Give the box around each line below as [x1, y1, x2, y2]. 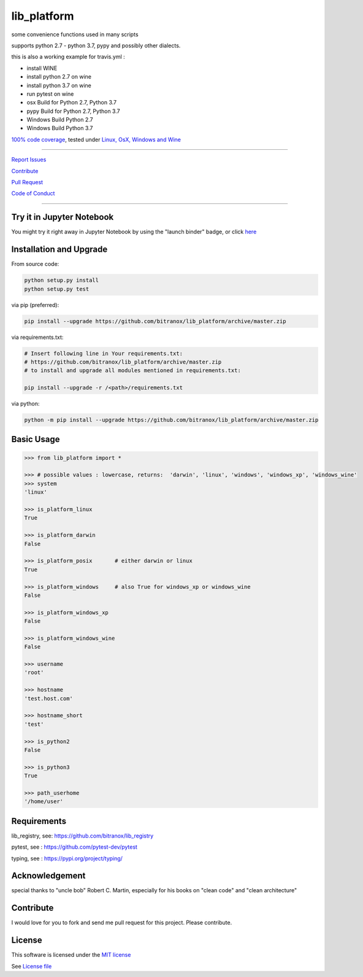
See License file [11, 962, 52, 970]
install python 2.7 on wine [26, 73, 92, 80]
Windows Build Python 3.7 [26, 125, 93, 132]
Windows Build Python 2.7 [26, 116, 93, 123]
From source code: [11, 260, 59, 268]
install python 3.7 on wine [26, 82, 92, 89]
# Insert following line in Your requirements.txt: [24, 350, 183, 357]
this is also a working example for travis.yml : [11, 53, 125, 61]
